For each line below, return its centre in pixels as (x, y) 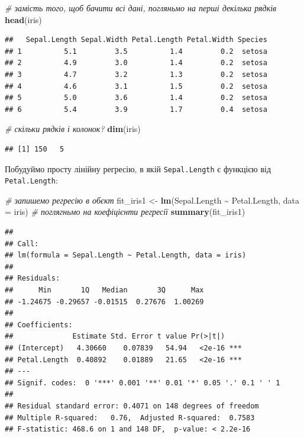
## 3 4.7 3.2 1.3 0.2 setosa (136, 74)
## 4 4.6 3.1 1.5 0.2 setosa (136, 86)
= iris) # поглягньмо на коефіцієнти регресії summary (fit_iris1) (125, 212)
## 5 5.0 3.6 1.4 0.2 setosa (136, 98)
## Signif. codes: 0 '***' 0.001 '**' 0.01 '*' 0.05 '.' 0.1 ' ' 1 (143, 383)
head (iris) (23, 19)
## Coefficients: (39, 325)
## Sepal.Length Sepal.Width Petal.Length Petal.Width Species (136, 40)
